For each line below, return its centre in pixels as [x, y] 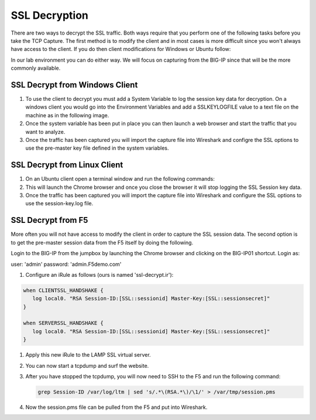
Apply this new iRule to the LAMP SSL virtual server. [88, 355]
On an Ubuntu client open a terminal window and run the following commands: [120, 179]
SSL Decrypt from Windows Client [74, 85]
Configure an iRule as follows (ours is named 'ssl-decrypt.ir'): [99, 275]
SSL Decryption [50, 15]
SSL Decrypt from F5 [49, 220]
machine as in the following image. [67, 115]
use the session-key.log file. [59, 204]
